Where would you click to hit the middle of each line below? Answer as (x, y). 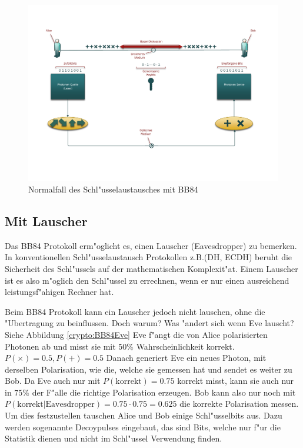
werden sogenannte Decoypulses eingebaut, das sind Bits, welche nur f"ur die (143, 427)
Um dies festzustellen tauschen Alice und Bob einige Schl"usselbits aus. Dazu (144, 415)
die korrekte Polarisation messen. (239, 404)
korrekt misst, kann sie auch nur (236, 381)
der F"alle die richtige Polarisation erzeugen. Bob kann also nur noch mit (164, 392)
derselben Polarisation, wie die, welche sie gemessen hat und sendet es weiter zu (149, 369)
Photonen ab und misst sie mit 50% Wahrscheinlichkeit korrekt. (120, 346)
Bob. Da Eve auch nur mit (53, 381)
